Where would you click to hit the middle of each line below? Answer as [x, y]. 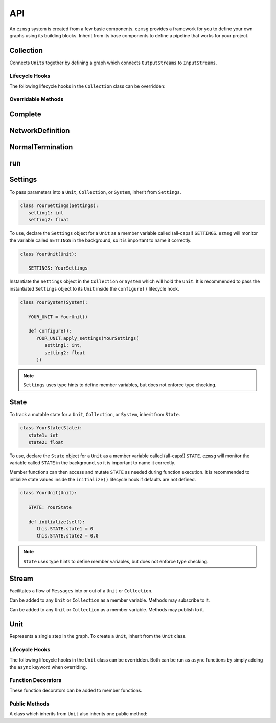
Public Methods [29, 704]
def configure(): [50, 331]
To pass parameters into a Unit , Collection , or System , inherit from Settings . [95, 192]
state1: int [43, 435]
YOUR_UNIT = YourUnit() [58, 317]
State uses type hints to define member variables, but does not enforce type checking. [116, 561]
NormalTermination [41, 147]
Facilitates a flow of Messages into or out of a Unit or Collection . [81, 591]
